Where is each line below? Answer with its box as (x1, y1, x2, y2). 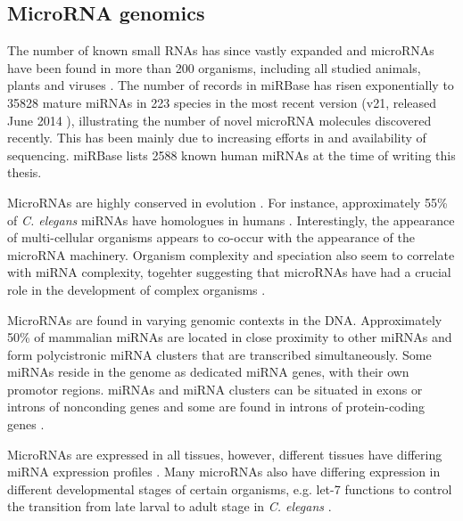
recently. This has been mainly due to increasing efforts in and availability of (7, 128, 426, 147)
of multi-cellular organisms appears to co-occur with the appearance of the (7, 228, 415, 247)
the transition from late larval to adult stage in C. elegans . (7, 497, 332, 516)
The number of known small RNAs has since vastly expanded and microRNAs (7, 41, 434, 60)
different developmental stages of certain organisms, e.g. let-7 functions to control (7, 479, 452, 498)
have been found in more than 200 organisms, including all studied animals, (7, 58, 421, 77)
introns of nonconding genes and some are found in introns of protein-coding (7, 397, 425, 416)
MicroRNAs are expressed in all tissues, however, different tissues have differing (7, 444, 442, 463)
